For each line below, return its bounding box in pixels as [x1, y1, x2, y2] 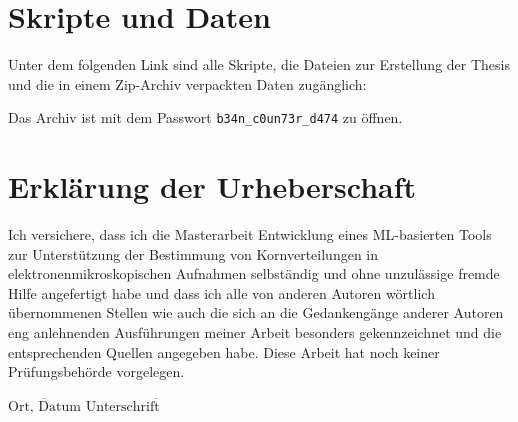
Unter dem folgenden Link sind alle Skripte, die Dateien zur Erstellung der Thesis [8, 54, 510, 75]
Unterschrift [85, 399, 160, 414]
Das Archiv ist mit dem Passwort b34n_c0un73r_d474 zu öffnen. [8, 107, 403, 128]
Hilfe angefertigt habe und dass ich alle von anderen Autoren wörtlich [8, 282, 435, 303]
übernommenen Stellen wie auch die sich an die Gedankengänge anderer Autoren [8, 302, 504, 323]
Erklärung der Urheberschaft [8, 166, 417, 207]
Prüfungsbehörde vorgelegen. [8, 361, 185, 382]
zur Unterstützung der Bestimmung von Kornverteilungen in [8, 243, 379, 264]
